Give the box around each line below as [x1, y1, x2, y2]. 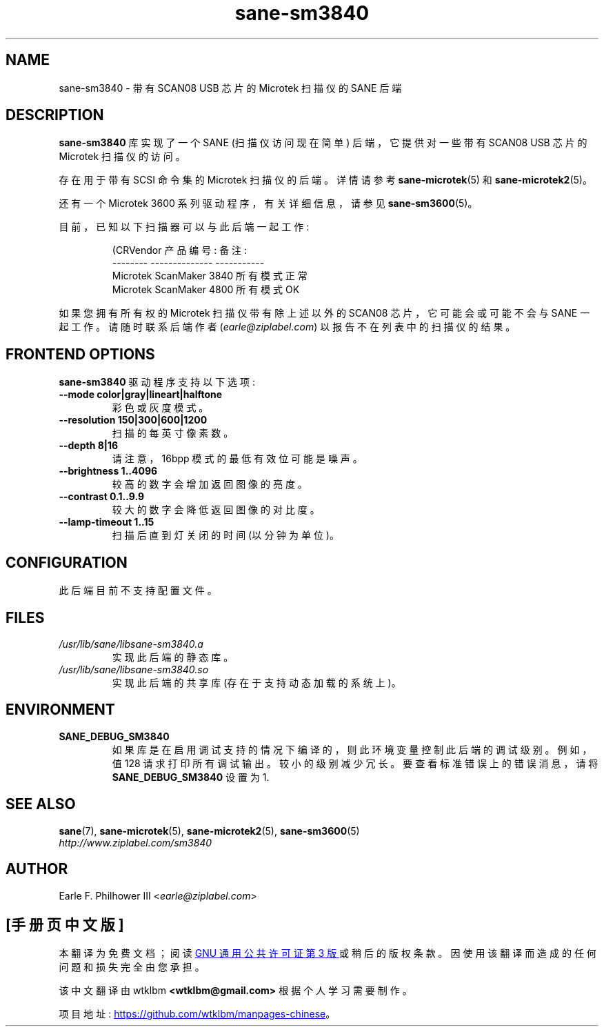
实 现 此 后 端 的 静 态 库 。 [112, 651, 234, 663]
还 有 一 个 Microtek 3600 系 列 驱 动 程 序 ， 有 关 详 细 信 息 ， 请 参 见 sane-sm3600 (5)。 [59, 197, 478, 210]
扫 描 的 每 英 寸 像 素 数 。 [112, 427, 234, 439]
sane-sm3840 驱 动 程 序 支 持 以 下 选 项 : [59, 376, 255, 388]
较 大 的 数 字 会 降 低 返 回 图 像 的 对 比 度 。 [112, 504, 320, 516]
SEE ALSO [6, 795, 76, 813]
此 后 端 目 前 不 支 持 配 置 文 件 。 [59, 584, 217, 597]
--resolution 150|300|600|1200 [59, 414, 208, 426]
